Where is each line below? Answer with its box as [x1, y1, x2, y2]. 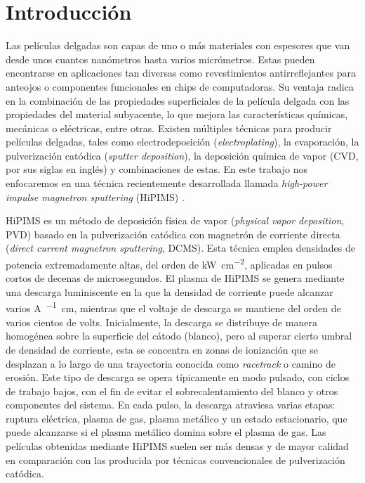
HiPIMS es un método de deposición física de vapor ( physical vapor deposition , [6, 213, 345, 228]
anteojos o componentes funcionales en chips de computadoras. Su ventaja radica [6, 79, 354, 94]
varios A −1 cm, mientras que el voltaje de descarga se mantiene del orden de [6, 299, 341, 316]
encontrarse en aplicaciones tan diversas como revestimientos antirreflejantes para [6, 65, 356, 80]
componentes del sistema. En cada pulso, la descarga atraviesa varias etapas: [6, 397, 336, 412]
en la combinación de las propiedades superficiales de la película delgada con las [6, 93, 350, 108]
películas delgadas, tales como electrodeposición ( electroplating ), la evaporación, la [6, 134, 359, 149]
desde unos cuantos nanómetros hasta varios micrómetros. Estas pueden [6, 51, 315, 66]
